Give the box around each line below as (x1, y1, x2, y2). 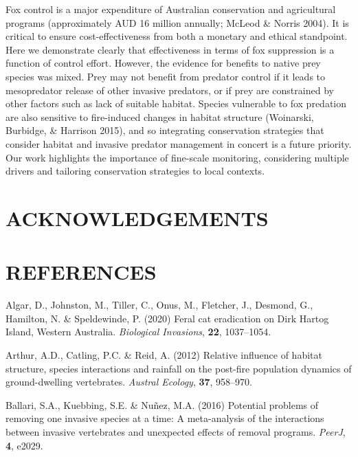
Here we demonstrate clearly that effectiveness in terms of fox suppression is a (5, 42, 335, 56)
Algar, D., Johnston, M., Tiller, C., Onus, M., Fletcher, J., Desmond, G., (5, 298, 313, 312)
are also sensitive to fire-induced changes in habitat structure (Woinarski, (5, 109, 314, 124)
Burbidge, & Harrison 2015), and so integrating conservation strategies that (5, 123, 324, 137)
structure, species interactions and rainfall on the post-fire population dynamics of (5, 361, 352, 375)
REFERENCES (5, 258, 157, 286)
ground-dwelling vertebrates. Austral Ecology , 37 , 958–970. (5, 375, 253, 389)
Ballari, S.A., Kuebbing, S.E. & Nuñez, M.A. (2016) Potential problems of (5, 397, 319, 412)
